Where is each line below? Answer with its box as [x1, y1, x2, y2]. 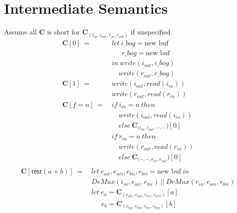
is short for [47, 27, 80, 37]
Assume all [4, 27, 37, 37]
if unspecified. [131, 27, 172, 37]
